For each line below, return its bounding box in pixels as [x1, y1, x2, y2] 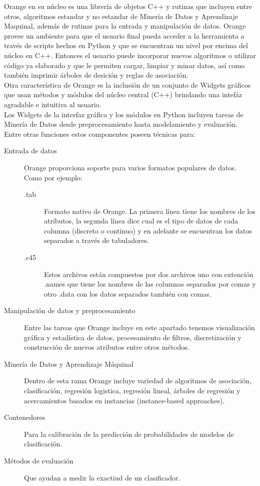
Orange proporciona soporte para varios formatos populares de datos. [24, 162, 237, 172]
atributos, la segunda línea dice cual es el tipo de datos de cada [44, 215, 238, 226]
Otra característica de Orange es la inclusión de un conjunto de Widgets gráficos [4, 79, 251, 90]
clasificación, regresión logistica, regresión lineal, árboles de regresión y [24, 385, 240, 395]
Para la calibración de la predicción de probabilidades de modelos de [24, 428, 234, 439]
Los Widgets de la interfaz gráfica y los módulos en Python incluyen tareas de [4, 109, 243, 119]
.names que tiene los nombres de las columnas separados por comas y [44, 279, 256, 289]
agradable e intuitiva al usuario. [4, 99, 101, 109]
